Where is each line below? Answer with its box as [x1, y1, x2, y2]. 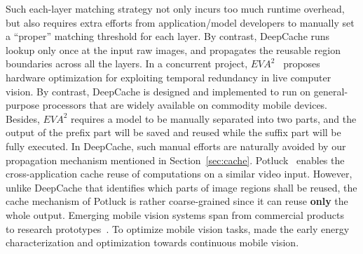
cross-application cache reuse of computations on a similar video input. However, [6, 166, 352, 181]
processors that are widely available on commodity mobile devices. [42, 98, 328, 112]
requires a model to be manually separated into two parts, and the [70, 111, 357, 126]
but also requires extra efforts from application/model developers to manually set [6, 15, 355, 29]
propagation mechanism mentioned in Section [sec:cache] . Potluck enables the [6, 152, 345, 167]
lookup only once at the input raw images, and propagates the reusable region [6, 42, 341, 57]
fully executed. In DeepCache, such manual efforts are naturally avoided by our [6, 138, 346, 153]
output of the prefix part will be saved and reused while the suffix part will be [6, 125, 341, 140]
